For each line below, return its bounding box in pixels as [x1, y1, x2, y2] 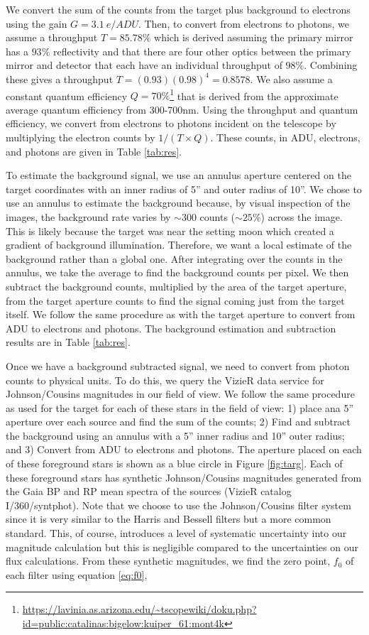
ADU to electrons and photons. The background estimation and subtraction [6, 320, 336, 335]
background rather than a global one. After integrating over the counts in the [6, 251, 343, 266]
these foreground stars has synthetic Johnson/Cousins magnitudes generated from [6, 470, 362, 484]
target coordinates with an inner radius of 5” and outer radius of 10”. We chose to [6, 181, 362, 196]
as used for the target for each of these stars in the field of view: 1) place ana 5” [6, 400, 354, 415]
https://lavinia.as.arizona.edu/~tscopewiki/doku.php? [22, 602, 257, 617]
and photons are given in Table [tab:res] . [6, 143, 182, 158]
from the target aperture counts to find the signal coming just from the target [6, 293, 345, 308]
